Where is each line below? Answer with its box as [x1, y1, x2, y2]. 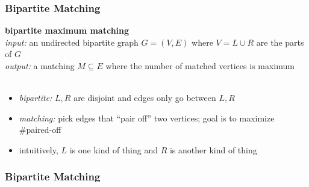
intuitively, [19, 143, 58, 156]
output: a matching [5, 60, 75, 72]
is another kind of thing [169, 143, 257, 156]
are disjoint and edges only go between [73, 91, 216, 104]
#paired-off [19, 123, 61, 136]
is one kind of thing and [69, 143, 158, 156]
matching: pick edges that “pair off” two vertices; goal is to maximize [19, 111, 275, 124]
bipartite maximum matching [5, 24, 130, 37]
